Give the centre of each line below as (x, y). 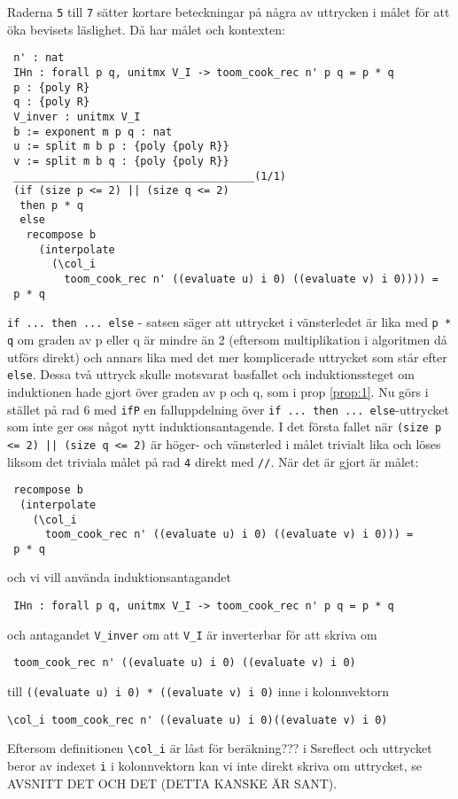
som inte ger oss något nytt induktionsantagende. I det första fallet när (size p (225, 427)
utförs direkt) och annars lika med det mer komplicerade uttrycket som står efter (227, 357)
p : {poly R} (52, 87)
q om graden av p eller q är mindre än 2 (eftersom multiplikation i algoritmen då (227, 340)
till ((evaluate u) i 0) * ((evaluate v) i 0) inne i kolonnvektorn (198, 691)
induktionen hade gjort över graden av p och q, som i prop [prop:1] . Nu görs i (218, 391)
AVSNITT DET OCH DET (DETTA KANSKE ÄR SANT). (172, 783)
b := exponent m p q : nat (93, 132)
